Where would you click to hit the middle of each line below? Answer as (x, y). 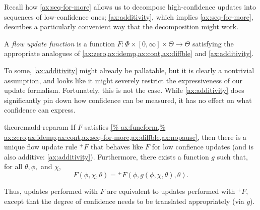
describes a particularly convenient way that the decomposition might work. (121, 27)
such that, (232, 156)
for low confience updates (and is (203, 147)
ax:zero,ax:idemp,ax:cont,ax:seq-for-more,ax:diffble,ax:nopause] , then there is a (125, 137)
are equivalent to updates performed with (171, 191)
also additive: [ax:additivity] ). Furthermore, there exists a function (107, 156)
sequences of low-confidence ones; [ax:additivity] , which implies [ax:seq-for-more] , (129, 16)
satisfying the (213, 43)
